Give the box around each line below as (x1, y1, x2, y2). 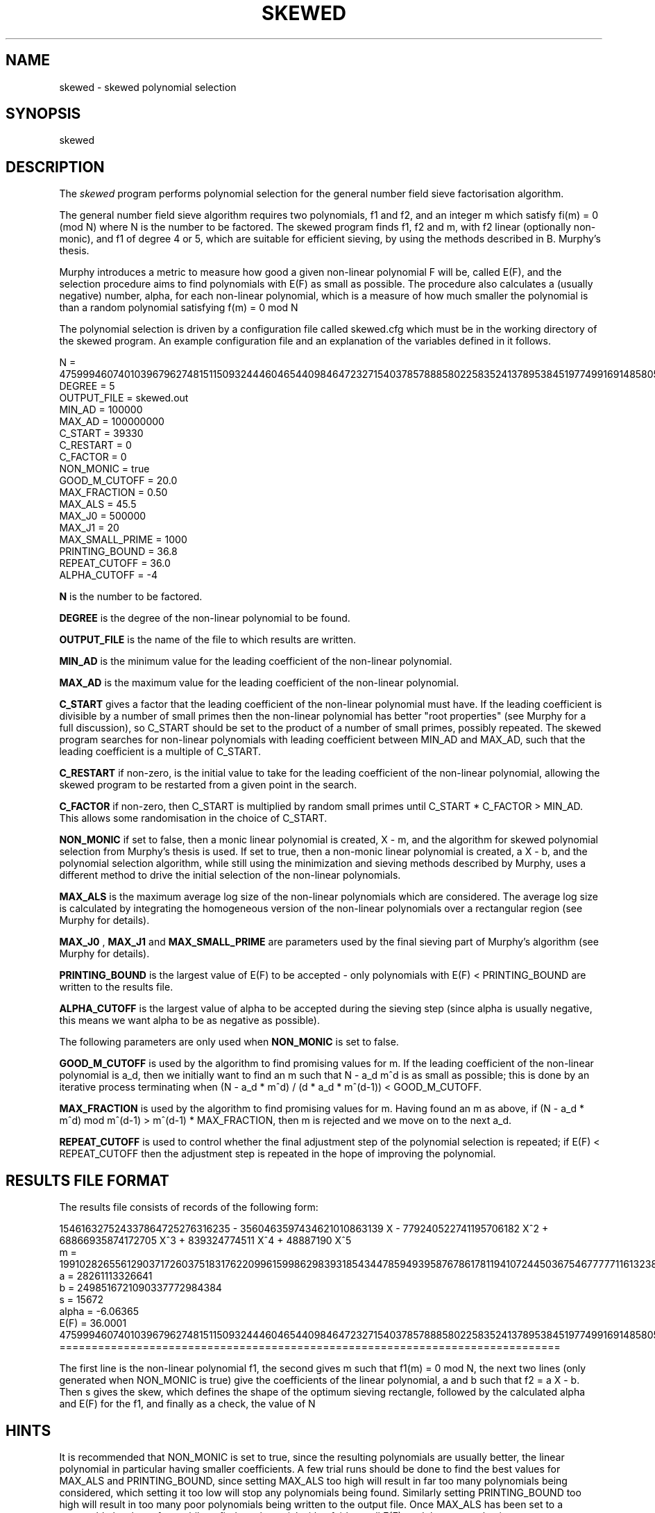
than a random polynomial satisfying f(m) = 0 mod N (59, 301, 298, 314)
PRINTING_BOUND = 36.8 (59, 545, 178, 558)
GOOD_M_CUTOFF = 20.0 (59, 474, 178, 487)
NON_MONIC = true (59, 463, 150, 475)
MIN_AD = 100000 (59, 404, 143, 416)
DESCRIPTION (6, 158, 105, 176)
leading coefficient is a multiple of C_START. (59, 745, 262, 758)
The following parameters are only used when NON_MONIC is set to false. (59, 1036, 399, 1048)
